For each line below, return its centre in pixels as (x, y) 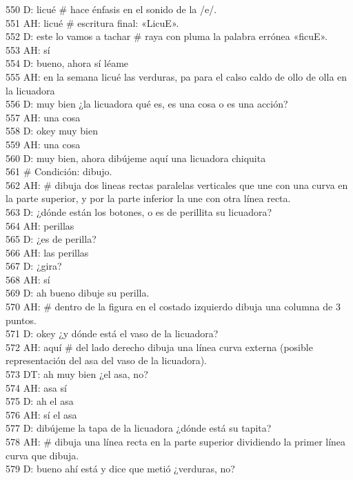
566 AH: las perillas (47, 252)
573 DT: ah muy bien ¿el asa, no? (77, 374)
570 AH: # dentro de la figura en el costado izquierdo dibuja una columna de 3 (173, 307)
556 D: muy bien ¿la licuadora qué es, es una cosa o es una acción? (147, 104)
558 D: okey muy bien (52, 131)
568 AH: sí (28, 279)
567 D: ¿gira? (34, 266)
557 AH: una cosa (43, 117)
